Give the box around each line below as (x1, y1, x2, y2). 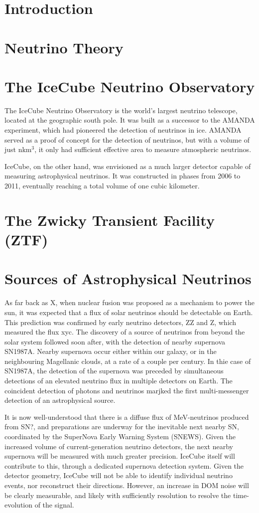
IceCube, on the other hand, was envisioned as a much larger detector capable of (4, 161, 251, 171)
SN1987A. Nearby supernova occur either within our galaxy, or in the (4, 346, 217, 356)
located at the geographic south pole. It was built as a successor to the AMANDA (4, 115, 255, 125)
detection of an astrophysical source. (4, 395, 116, 405)
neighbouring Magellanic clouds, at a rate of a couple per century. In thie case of (4, 355, 251, 366)
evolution (4, 500, 33, 510)
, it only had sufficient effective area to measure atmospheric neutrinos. (34, 144, 252, 155)
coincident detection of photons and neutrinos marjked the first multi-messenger (4, 385, 249, 395)
